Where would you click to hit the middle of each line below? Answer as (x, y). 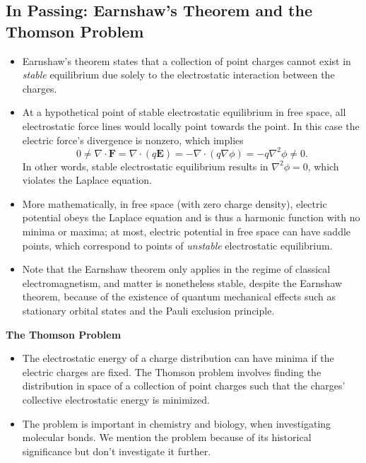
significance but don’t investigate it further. (117, 451)
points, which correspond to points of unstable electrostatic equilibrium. (177, 245)
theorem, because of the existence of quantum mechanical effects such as (179, 297)
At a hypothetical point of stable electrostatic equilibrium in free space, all (184, 112)
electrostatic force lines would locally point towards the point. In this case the (191, 125)
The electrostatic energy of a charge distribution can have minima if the (178, 358)
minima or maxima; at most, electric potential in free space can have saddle (187, 232)
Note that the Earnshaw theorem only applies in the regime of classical (176, 269)
